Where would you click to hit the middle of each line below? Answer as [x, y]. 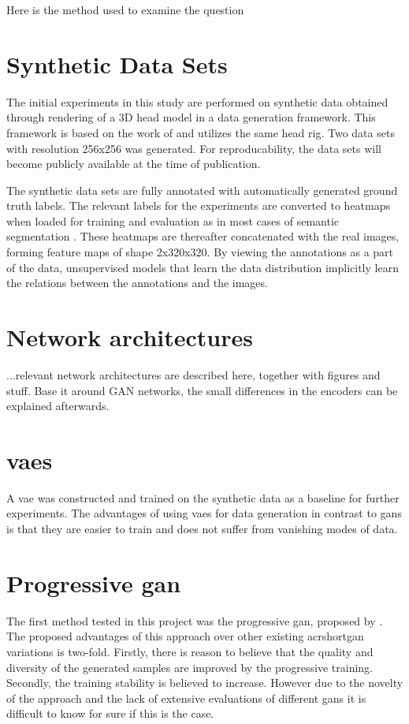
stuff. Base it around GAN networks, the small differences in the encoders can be [202, 390]
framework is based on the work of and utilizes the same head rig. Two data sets [201, 132]
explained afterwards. [58, 406]
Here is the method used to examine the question [125, 9]
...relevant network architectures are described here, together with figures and [193, 374]
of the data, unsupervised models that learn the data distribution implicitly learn [203, 267]
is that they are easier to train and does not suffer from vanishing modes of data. [202, 529]
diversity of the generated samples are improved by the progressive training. [190, 667]
